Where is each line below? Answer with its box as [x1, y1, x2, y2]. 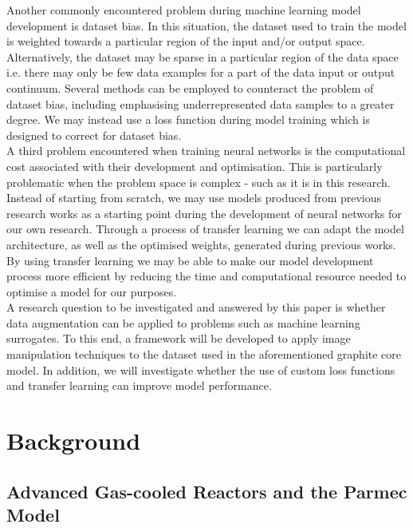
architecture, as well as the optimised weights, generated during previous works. [6, 236, 396, 252]
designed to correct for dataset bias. [6, 126, 182, 143]
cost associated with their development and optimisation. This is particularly [6, 157, 383, 174]
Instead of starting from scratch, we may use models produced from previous [6, 189, 382, 206]
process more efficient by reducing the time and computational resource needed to [6, 268, 407, 284]
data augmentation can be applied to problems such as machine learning [6, 314, 360, 331]
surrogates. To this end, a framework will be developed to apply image [6, 330, 351, 347]
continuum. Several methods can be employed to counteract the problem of [6, 79, 374, 96]
